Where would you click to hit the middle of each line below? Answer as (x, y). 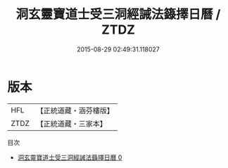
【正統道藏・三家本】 (72, 124)
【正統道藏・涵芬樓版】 (75, 110)
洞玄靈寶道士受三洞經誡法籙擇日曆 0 (70, 157)
